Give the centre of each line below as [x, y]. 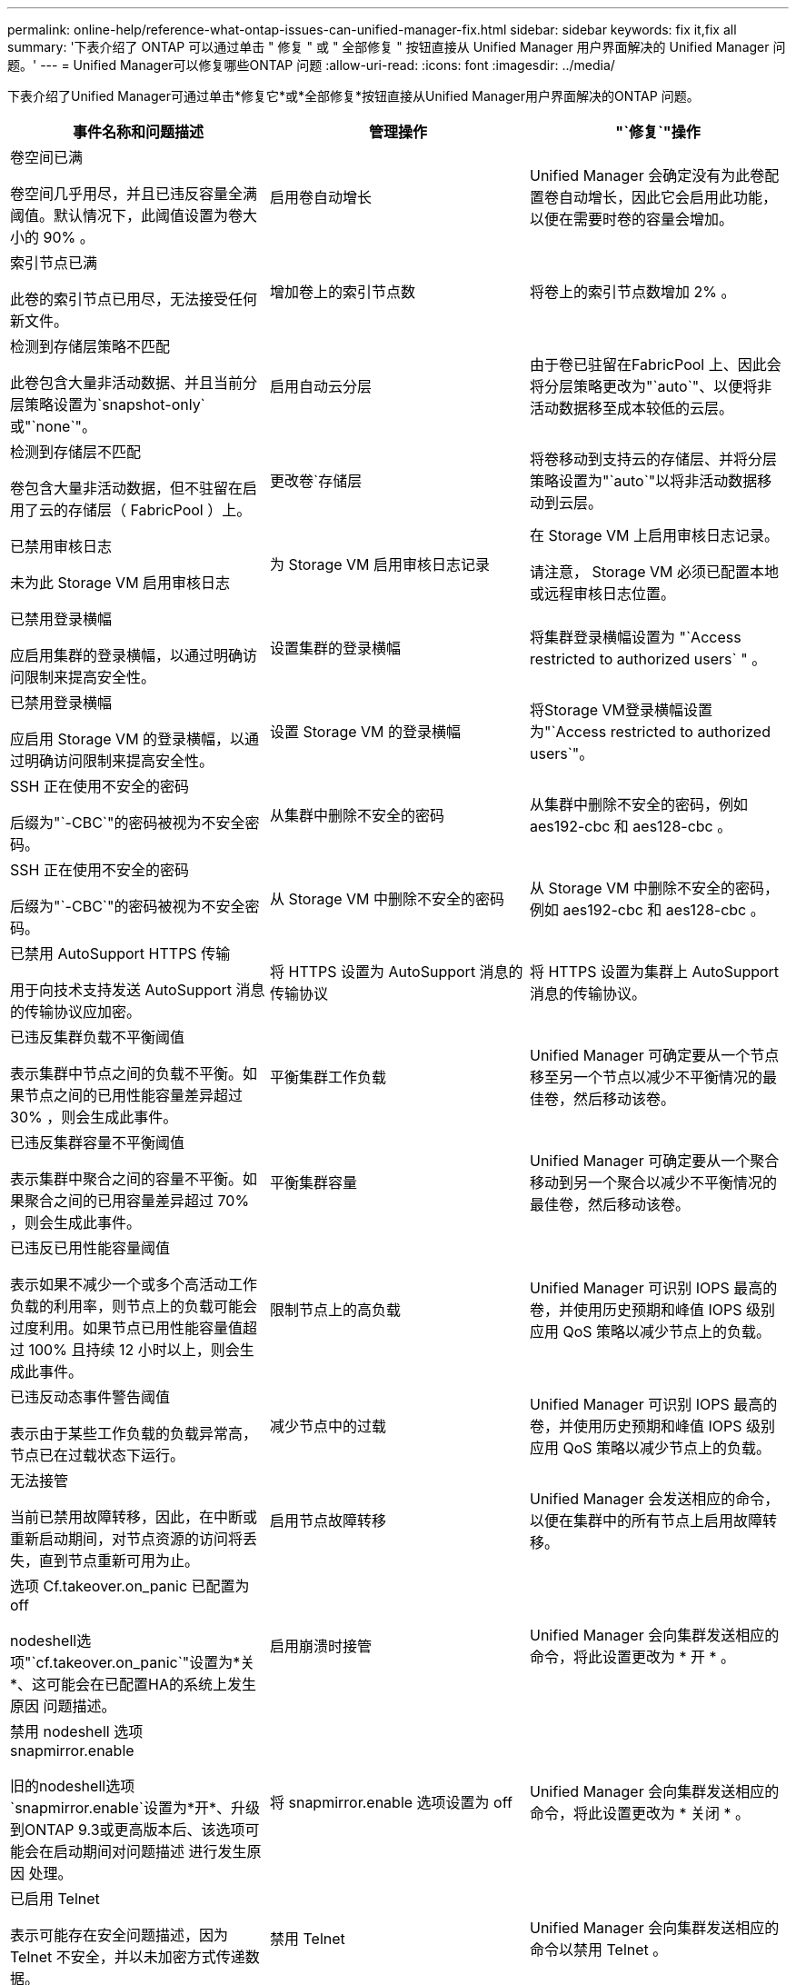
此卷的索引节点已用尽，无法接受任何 [134, 299]
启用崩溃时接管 [320, 1646]
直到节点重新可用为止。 [119, 1561]
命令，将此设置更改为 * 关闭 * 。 [640, 1813]
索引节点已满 [54, 263]
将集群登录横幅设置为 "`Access [635, 637]
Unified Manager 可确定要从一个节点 [654, 1055]
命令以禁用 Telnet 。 [598, 1950]
